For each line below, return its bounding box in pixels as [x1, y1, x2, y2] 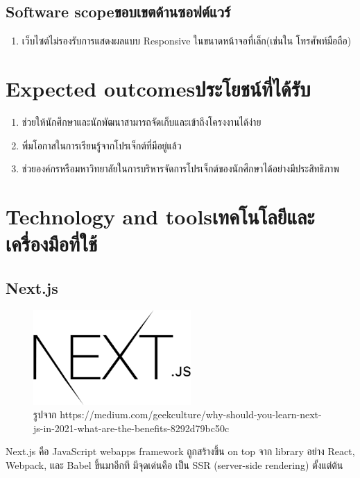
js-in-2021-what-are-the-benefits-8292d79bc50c [33, 420, 230, 435]
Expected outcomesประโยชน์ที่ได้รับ [6, 74, 311, 102]
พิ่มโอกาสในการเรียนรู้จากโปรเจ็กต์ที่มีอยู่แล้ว [22, 138, 182, 152]
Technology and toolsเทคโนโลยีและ [6, 201, 315, 230]
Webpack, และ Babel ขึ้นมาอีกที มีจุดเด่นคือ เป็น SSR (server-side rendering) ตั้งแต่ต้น [6, 457, 343, 472]
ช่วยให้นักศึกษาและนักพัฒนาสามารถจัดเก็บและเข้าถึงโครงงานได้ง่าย [22, 114, 262, 129]
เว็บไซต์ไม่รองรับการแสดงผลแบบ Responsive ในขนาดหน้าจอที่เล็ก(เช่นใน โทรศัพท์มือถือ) [22, 33, 352, 48]
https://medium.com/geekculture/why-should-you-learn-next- [60, 407, 322, 422]
